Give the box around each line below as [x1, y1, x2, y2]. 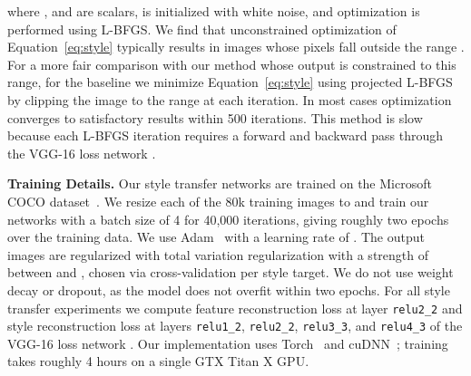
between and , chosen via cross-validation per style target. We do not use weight [7, 263, 454, 282]
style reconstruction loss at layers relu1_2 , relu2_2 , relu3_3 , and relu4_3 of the [7, 316, 463, 335]
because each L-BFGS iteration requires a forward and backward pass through [7, 126, 443, 145]
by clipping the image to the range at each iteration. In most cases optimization [7, 90, 452, 109]
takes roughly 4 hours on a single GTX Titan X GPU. [7, 352, 309, 371]
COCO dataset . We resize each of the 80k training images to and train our [7, 191, 429, 210]
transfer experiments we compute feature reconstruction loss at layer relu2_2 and [7, 298, 463, 317]
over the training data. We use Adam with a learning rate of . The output [7, 227, 425, 246]
